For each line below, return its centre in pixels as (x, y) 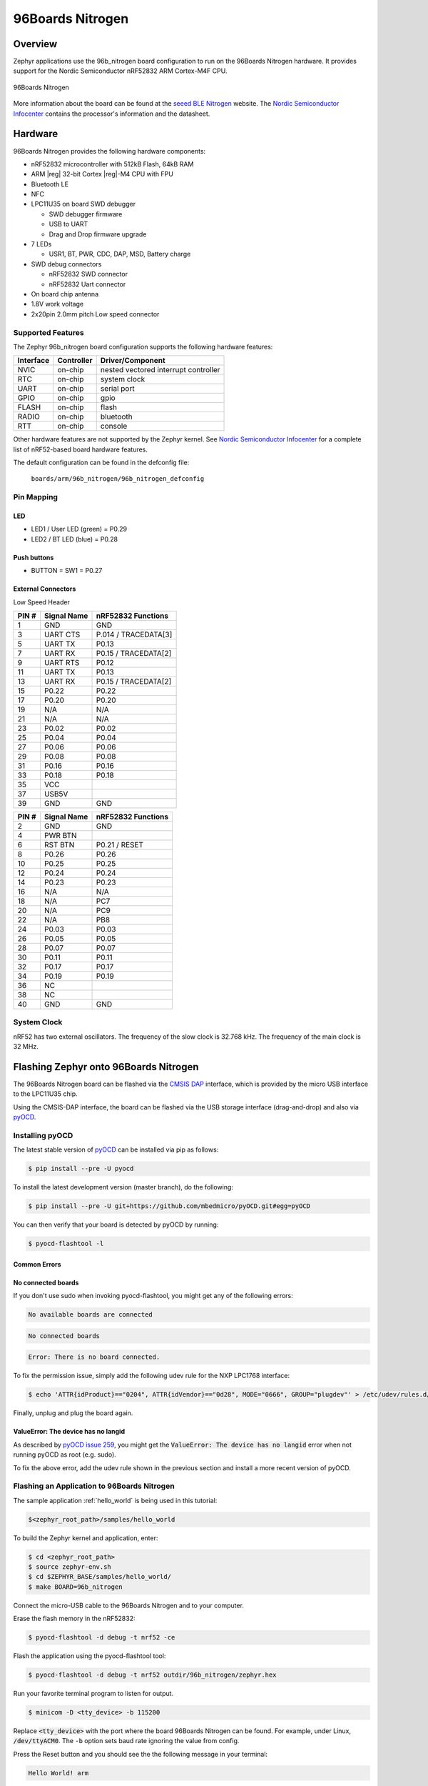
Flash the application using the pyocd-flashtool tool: (90, 1656)
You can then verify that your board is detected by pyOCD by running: (116, 1224)
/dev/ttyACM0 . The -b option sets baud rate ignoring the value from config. (126, 1741)
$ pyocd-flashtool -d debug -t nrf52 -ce (102, 1637)
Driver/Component (133, 361)
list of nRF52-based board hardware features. (80, 449)
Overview (35, 44)
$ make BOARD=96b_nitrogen (75, 1587)
